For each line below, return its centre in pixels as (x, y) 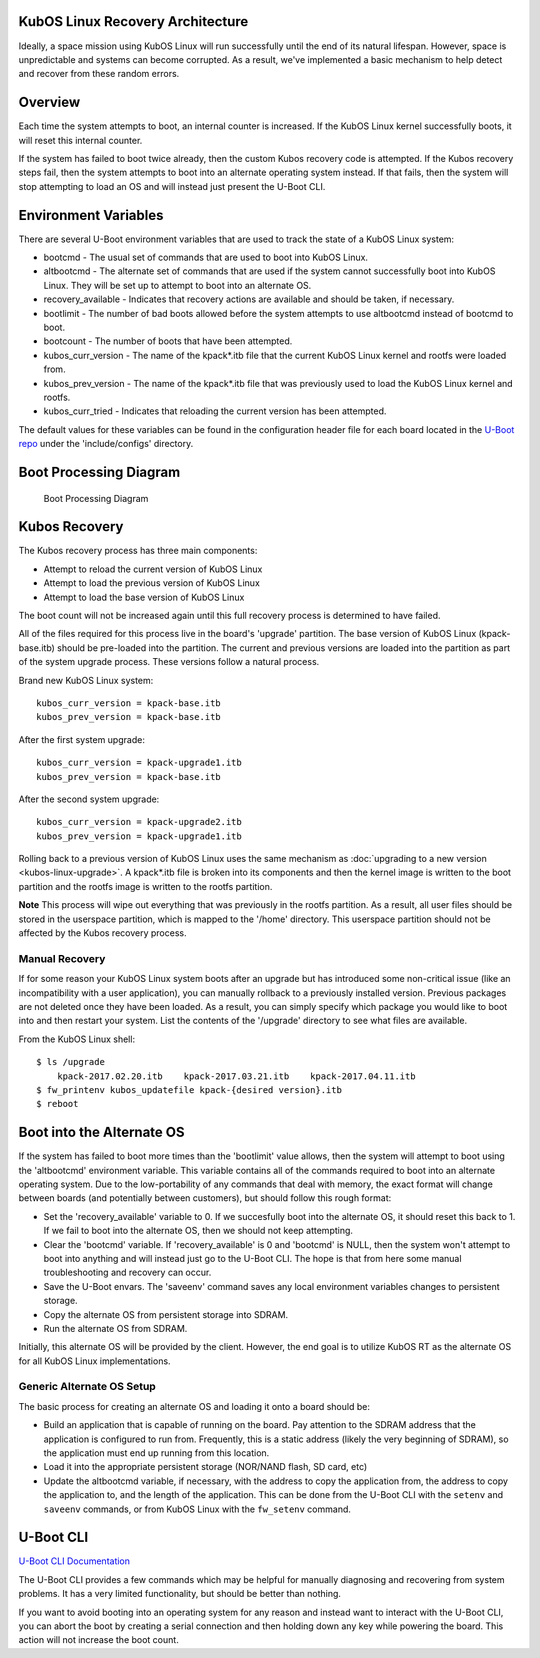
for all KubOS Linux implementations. (94, 1361)
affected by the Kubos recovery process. (102, 933)
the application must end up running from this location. (156, 1453)
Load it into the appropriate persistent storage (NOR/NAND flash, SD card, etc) (205, 1467)
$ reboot (57, 1104)
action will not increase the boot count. (98, 1640)
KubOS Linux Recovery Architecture (133, 21)
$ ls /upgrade (70, 1062)
